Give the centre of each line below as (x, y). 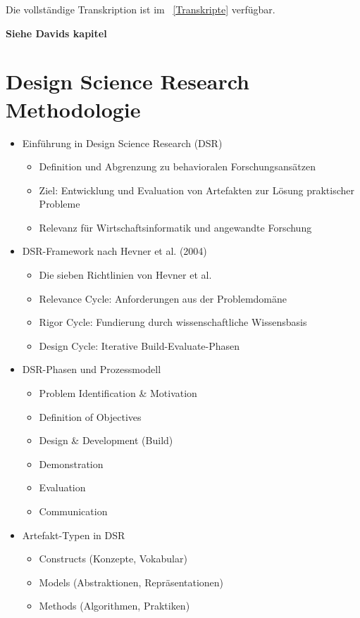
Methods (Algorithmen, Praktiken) (114, 606)
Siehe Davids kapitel (56, 33)
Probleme (60, 204)
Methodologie (73, 109)
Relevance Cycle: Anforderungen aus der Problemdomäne (163, 298)
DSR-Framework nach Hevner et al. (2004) (114, 251)
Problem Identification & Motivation (118, 393)
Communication (73, 511)
